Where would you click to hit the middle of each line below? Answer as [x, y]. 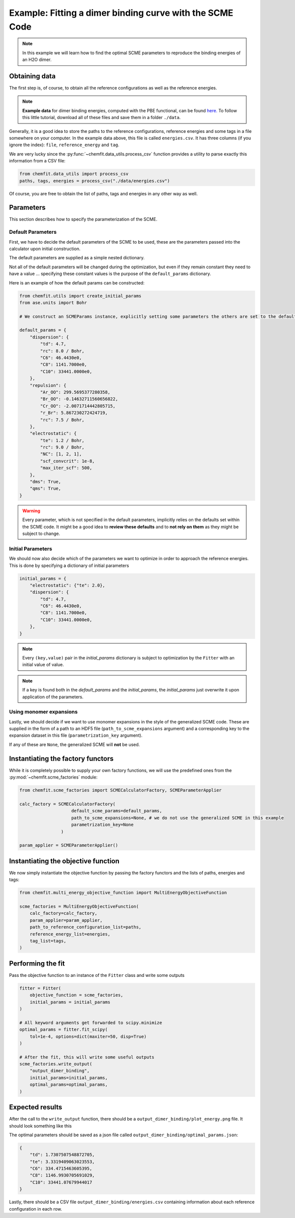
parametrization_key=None [103, 825]
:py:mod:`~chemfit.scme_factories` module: [53, 777]
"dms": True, [45, 482]
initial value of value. [43, 665]
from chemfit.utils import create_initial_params [80, 296]
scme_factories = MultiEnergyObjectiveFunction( [79, 906]
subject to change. [41, 533]
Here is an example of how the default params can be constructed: [77, 282]
